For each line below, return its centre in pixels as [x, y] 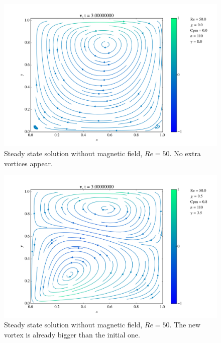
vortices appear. [28, 163]
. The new [185, 325]
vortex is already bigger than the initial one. [72, 334]
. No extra [185, 153]
